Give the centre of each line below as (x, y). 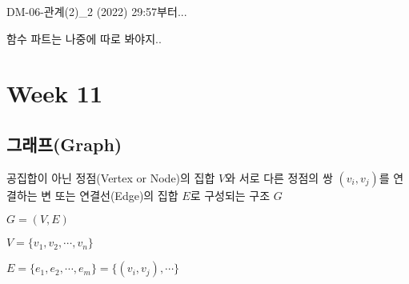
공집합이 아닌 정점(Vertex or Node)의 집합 (111, 177)
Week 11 (55, 93)
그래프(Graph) (64, 144)
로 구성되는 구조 (230, 195)
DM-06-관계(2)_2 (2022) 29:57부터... (97, 11)
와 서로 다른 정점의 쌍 (279, 177)
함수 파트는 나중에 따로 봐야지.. (84, 38)
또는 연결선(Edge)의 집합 (116, 195)
